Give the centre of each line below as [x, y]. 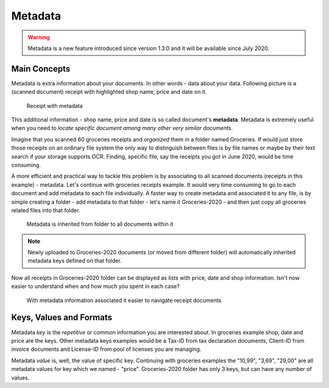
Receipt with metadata [55, 106]
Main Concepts [41, 69]
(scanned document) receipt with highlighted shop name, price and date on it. [109, 92]
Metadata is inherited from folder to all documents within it [100, 224]
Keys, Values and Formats [62, 318]
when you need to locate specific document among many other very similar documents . [122, 128]
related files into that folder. [46, 210]
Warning [39, 37]
